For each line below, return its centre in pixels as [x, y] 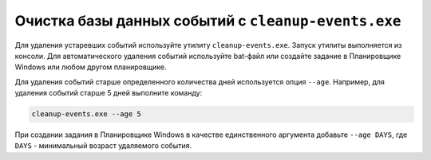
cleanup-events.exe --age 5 [86, 114]
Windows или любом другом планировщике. [91, 67]
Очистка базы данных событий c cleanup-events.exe [208, 21]
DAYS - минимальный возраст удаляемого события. [103, 146]
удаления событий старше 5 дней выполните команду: [109, 93]
